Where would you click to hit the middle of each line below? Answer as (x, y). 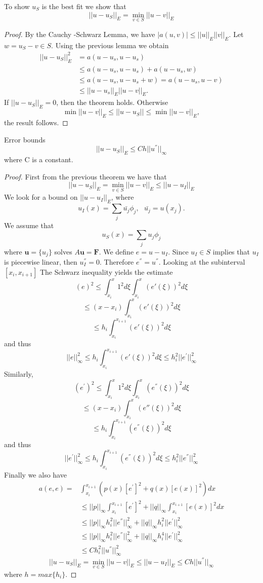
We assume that (29, 225)
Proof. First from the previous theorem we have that (85, 176)
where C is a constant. (39, 159)
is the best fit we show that (84, 6)
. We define (116, 251)
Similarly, (19, 373)
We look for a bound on (41, 197)
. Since (178, 251)
